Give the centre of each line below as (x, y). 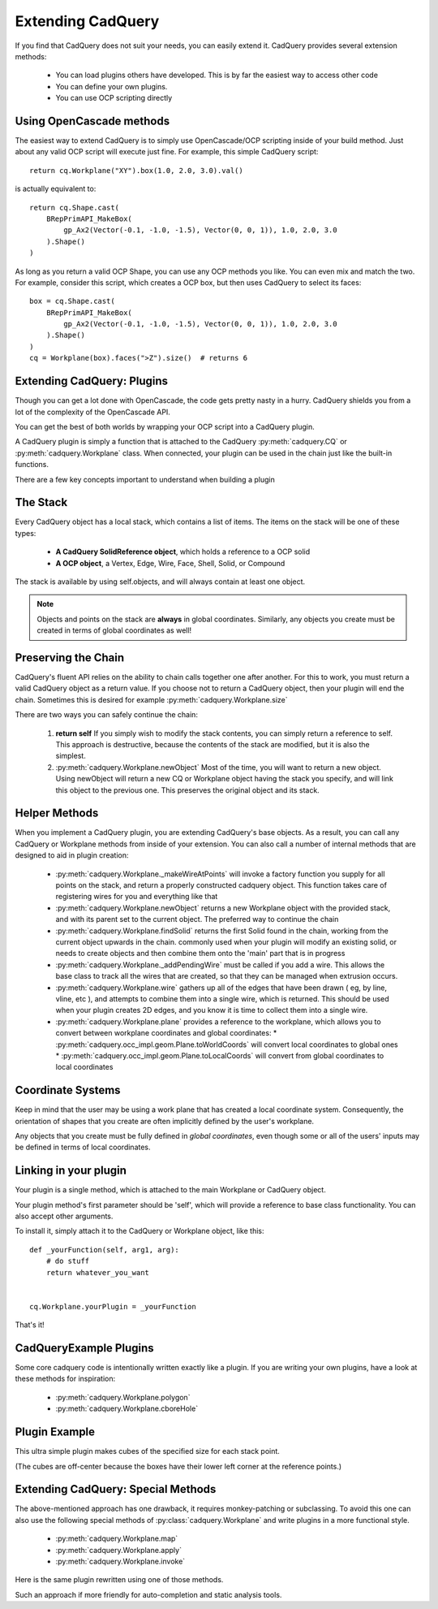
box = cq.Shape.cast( (72, 301)
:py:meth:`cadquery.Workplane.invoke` (120, 1561)
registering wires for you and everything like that (137, 897)
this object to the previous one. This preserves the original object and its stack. (187, 790)
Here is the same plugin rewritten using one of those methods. (119, 1580)
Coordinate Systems (68, 1090)
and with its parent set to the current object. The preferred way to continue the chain (197, 919)
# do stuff (68, 1261)
